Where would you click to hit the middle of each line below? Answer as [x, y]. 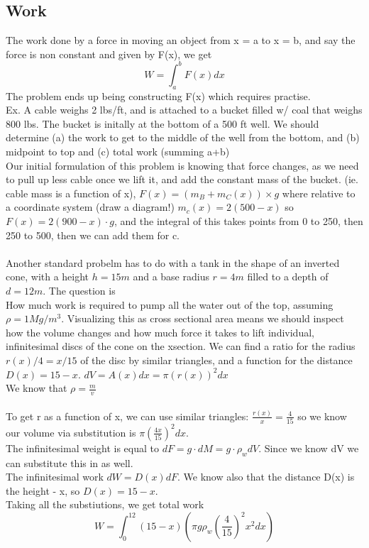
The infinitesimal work [55, 477]
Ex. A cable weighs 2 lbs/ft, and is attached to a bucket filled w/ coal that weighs [184, 110]
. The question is [79, 290]
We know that [37, 388]
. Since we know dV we [309, 448]
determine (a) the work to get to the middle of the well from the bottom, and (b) [183, 137]
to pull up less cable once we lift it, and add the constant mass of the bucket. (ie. [182, 179]
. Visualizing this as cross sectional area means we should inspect [203, 318]
